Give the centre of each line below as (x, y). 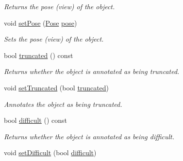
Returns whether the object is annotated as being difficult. (89, 136)
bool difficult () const (35, 120)
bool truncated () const (39, 55)
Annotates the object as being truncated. (63, 104)
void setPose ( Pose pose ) (41, 22)
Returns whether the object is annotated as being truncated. (92, 71)
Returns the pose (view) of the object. (59, 6)
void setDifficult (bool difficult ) (50, 153)
